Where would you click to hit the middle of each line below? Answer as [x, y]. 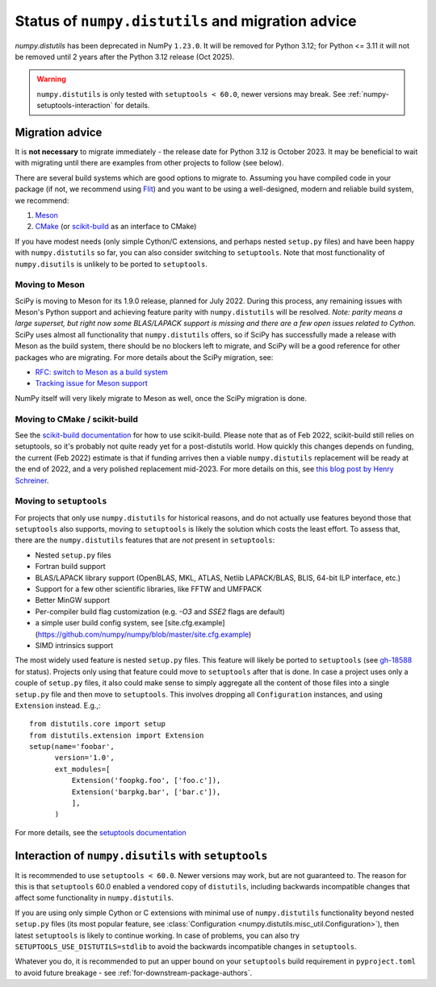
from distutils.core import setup [97, 724]
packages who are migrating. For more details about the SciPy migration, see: [144, 357]
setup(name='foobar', [72, 747]
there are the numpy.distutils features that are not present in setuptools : [145, 540]
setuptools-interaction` [75, 106]
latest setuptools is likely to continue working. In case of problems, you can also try [157, 935]
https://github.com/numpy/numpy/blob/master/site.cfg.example [143, 634]
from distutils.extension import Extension [117, 735]
